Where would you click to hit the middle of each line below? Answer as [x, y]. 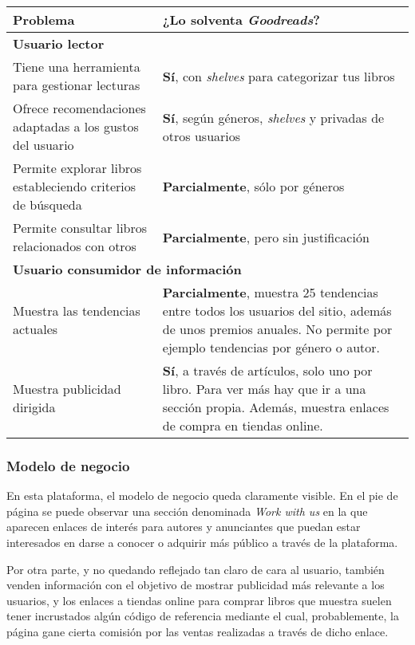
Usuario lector [59, 43]
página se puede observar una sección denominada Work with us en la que [187, 511]
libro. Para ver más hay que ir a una [264, 389]
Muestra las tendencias [77, 311]
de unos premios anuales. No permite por [277, 329]
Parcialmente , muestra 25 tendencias [270, 292]
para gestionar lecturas [77, 85]
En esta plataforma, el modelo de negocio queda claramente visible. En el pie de [202, 496]
